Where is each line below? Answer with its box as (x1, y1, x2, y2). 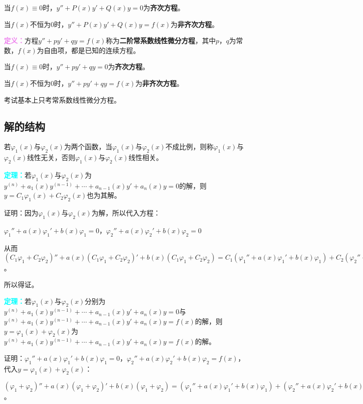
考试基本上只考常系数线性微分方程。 (4, 94, 121, 105)
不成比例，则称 (165, 141, 214, 152)
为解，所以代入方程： (91, 208, 160, 218)
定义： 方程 (4, 35, 38, 46)
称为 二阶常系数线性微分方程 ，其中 (105, 35, 216, 46)
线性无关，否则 (27, 152, 76, 162)
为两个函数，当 (64, 141, 112, 152)
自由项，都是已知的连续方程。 (44, 45, 140, 55)
